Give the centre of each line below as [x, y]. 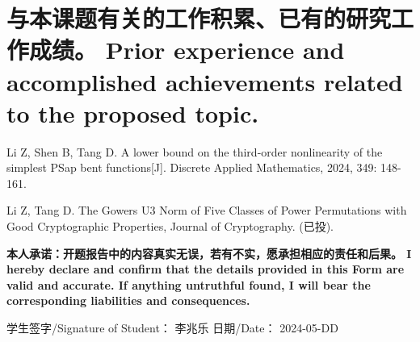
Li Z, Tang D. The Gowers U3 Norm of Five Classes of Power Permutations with [207, 210]
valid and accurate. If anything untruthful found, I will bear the [189, 284]
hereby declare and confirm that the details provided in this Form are [206, 269]
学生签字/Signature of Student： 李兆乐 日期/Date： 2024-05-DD [172, 328]
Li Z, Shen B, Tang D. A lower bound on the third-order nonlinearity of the [195, 151]
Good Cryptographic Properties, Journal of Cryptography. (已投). [170, 226]
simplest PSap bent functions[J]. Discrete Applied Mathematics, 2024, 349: [192, 167]
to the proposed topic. [133, 113]
